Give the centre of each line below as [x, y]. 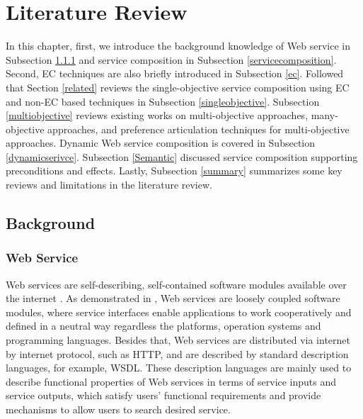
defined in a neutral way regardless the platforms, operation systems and [163, 326]
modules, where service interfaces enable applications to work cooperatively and [179, 312]
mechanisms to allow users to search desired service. [118, 409]
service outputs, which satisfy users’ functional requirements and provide [163, 395]
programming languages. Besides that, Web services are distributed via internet [178, 340]
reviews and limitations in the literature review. [109, 185]
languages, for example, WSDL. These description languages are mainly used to [179, 368]
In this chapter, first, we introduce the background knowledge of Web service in [178, 46]
